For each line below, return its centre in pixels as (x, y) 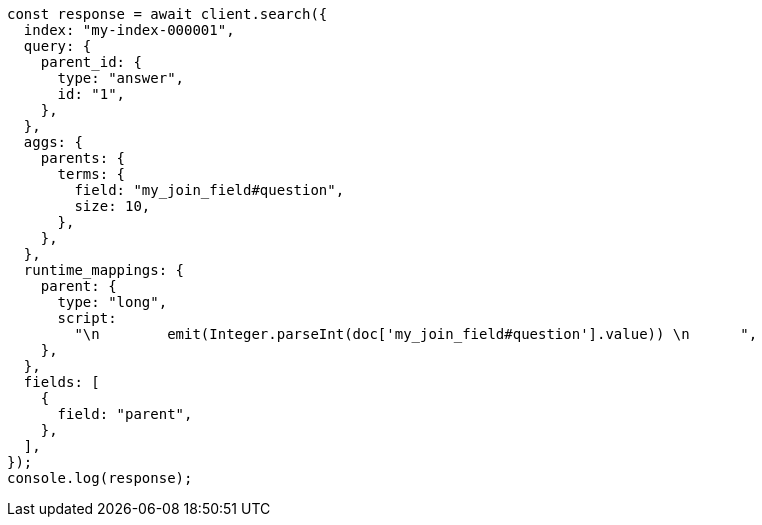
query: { (57, 46)
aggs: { (53, 142)
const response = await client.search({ (167, 14)
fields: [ (61, 382)
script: (87, 318)
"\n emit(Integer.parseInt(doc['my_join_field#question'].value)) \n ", (416, 334)
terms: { (91, 174)
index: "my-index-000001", (129, 30)
